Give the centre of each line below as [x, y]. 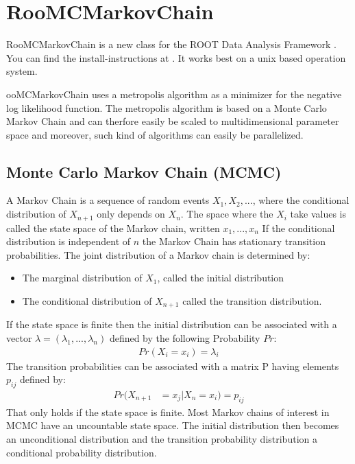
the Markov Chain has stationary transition [234, 241]
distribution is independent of [69, 241]
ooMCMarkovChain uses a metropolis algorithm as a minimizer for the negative [174, 94]
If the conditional [298, 228]
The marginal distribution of [82, 278]
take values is [318, 214]
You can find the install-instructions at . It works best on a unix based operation [176, 57]
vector [19, 337]
